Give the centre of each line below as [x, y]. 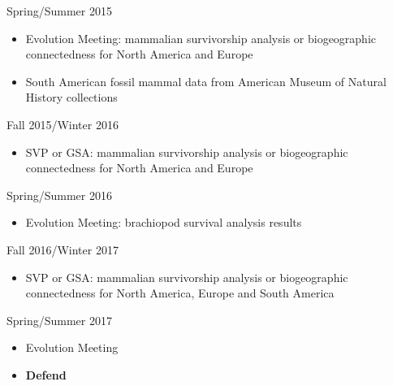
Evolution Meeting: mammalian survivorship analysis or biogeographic [201, 38]
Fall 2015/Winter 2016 [63, 124]
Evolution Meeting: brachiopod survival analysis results [164, 222]
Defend [46, 374]
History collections [71, 97]
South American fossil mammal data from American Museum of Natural [206, 81]
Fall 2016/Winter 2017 [63, 249]
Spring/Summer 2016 [59, 195]
